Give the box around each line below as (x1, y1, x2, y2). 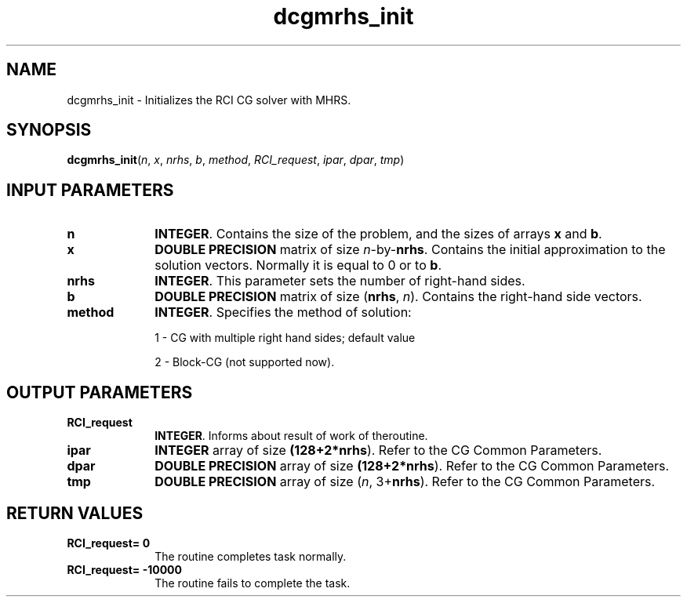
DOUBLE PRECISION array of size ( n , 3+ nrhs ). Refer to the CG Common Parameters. (154, 474, 656, 490)
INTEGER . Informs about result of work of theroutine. (154, 429, 428, 443)
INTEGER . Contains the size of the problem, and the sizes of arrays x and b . (154, 226, 602, 242)
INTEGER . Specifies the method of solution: (154, 304, 412, 321)
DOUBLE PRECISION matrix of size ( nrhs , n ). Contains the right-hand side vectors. (154, 289, 642, 305)
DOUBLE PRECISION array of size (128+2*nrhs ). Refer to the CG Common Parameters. (154, 458, 670, 474)
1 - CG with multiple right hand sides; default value (154, 331, 416, 345)
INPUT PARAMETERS (6, 180, 174, 200)
